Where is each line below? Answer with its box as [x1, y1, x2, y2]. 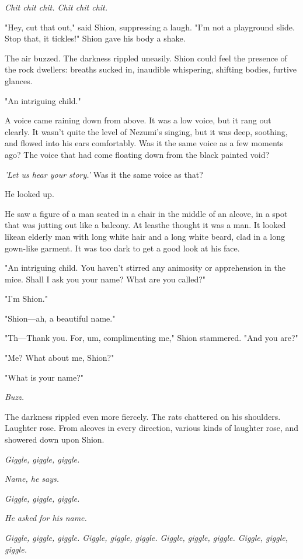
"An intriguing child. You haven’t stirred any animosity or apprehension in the [5, 261, 285, 274]
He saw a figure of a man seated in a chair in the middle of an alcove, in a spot [5, 207, 288, 219]
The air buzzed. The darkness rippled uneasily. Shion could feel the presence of [5, 51, 287, 64]
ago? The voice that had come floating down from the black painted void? [5, 148, 270, 160]
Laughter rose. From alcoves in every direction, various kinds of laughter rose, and [5, 422, 299, 434]
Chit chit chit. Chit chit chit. [5, 1, 108, 13]
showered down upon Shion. [5, 433, 105, 446]
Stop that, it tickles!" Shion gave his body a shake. [5, 32, 186, 44]
